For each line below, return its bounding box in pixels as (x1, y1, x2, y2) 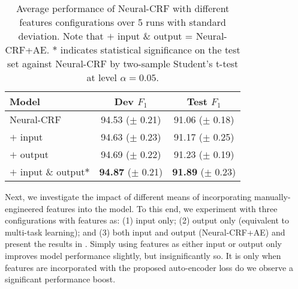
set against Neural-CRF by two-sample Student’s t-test (7, 56, 239, 70)
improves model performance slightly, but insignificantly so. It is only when (5, 249, 281, 261)
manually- (254, 190, 291, 202)
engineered (5, 202, 44, 214)
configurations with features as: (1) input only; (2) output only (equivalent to (5, 214, 290, 227)
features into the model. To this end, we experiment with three (46, 202, 278, 214)
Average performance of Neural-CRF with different (16, 1, 230, 15)
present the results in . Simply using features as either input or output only (5, 237, 282, 250)
